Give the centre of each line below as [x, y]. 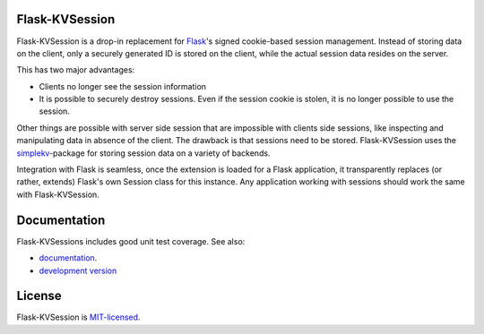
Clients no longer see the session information [122, 86]
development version [78, 270]
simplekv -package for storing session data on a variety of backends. [143, 153]
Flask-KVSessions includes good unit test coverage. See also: [131, 241]
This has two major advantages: [76, 70]
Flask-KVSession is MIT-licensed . [78, 317]
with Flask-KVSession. [58, 194]
